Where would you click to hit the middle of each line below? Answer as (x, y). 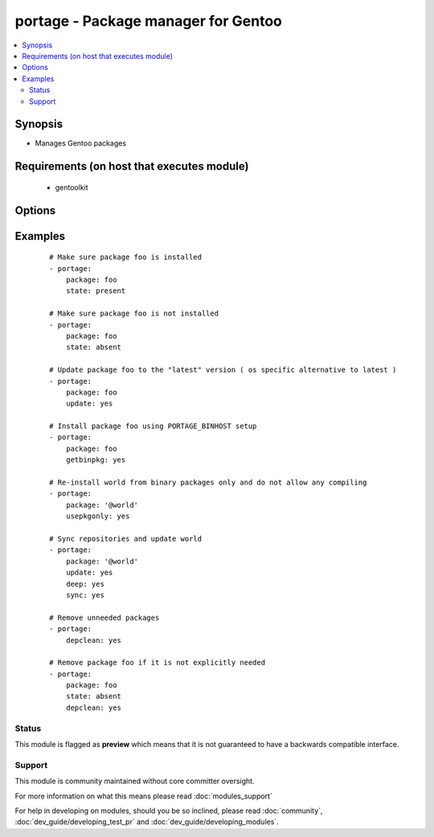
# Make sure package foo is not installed (134, 313)
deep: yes (85, 584)
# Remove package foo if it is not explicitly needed (157, 663)
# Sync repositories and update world (126, 539)
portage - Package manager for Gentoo (149, 21)
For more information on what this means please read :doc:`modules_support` (143, 796)
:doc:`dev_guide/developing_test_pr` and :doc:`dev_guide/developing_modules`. (147, 822)
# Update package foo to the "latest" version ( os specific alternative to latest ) (223, 370)
